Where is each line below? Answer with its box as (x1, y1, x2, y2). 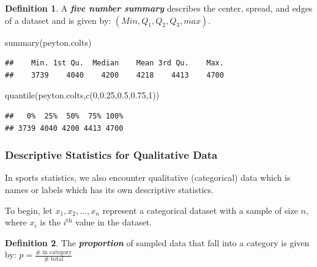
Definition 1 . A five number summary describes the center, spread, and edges (5, 2, 313, 14)
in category (42, 249, 72, 256)
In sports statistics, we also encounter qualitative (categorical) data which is (5, 171, 291, 184)
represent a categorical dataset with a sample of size (102, 203, 298, 216)
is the (40, 216, 61, 229)
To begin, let (5, 203, 53, 216)
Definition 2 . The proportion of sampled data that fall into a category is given (5, 236, 310, 249)
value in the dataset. (75, 216, 152, 229)
